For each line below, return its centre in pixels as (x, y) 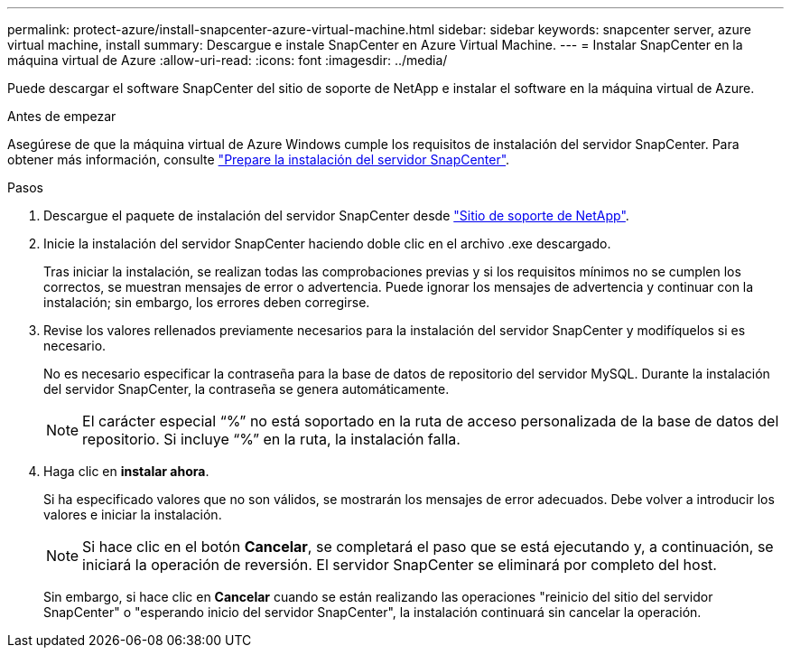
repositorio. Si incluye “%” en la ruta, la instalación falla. (271, 439)
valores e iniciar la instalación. (133, 515)
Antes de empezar (62, 116)
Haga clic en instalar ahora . (126, 471)
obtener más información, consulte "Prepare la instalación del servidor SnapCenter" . (259, 159)
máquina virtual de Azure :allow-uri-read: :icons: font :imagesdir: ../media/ (228, 60)
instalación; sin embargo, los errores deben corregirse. (207, 302)
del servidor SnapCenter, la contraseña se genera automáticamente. (247, 389)
